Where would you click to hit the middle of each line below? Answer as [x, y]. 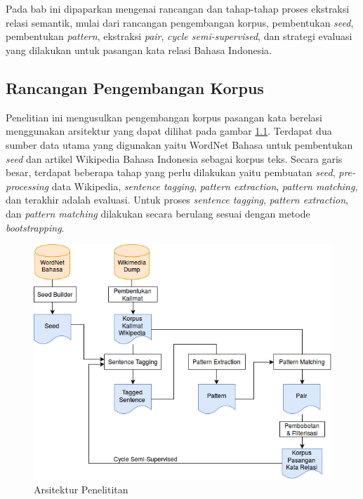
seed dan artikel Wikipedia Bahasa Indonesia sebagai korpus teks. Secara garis [174, 158]
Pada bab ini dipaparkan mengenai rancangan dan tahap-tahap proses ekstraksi [178, 9]
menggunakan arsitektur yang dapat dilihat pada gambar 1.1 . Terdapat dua [169, 131]
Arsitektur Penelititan [81, 489]
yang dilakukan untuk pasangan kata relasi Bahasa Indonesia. [139, 49]
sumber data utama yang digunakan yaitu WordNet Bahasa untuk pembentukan [179, 144]
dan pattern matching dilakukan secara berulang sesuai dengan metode [158, 213]
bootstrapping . [35, 227]
